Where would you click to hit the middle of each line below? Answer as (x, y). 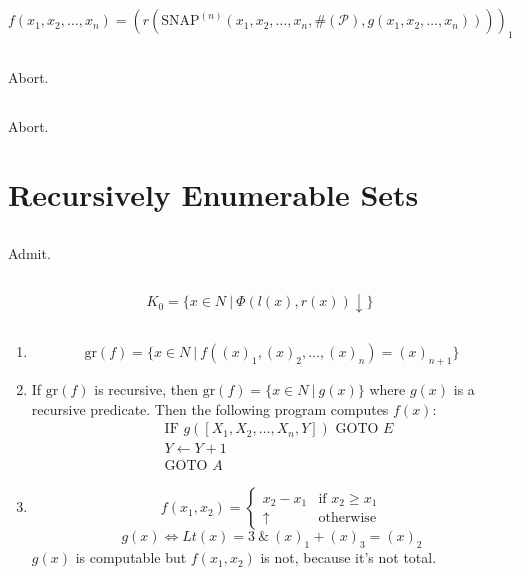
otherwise (347, 518)
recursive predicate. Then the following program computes (210, 408)
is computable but (131, 557)
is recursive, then (146, 389)
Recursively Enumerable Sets (213, 194)
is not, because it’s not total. (348, 557)
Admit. (29, 252)
